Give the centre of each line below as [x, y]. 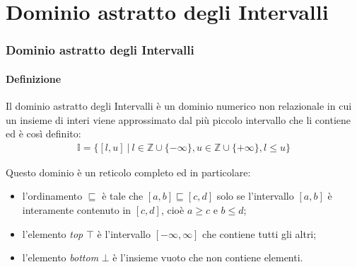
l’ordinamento [52, 196]
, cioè [172, 210]
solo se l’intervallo [255, 196]
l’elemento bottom [60, 257]
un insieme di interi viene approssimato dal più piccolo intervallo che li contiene [178, 119]
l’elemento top [53, 233]
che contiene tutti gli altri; [259, 233]
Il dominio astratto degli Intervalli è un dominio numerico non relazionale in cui [179, 106]
